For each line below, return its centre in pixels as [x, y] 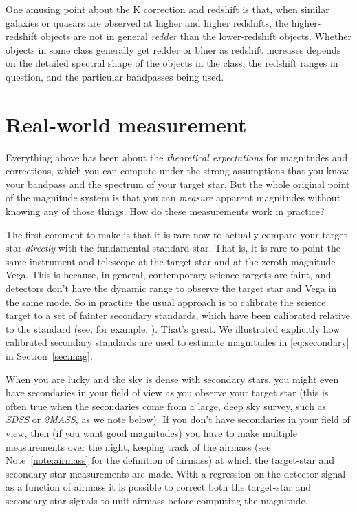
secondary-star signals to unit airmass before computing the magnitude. [157, 500]
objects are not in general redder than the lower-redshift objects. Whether [196, 36]
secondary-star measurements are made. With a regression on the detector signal [176, 473]
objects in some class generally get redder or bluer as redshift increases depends [173, 49]
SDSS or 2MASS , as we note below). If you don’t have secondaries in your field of [178, 419]
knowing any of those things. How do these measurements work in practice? [165, 211]
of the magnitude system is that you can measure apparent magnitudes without [173, 197]
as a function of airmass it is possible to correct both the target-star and [159, 487]
